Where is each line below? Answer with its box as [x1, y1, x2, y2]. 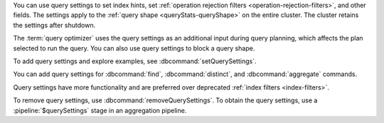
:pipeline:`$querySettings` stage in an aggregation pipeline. [13, 106, 187, 114]
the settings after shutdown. [13, 21, 96, 29]
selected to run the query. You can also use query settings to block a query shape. [13, 43, 255, 53]
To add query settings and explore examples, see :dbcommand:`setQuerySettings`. [13, 57, 257, 65]
